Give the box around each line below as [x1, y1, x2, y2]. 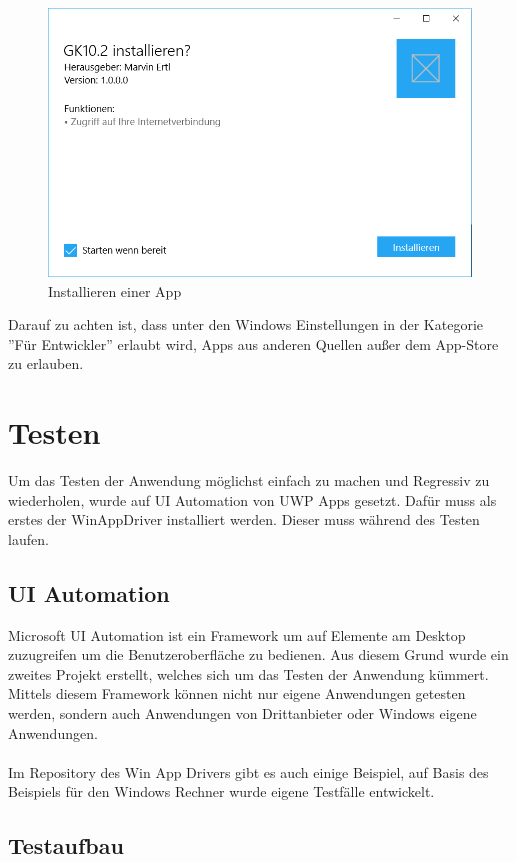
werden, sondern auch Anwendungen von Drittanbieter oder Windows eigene [8, 703, 477, 723]
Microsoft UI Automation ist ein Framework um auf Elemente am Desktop [8, 624, 466, 645]
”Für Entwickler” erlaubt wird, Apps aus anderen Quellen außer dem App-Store [8, 333, 499, 354]
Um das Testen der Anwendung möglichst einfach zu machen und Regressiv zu [8, 470, 490, 491]
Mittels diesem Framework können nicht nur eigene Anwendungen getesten [8, 683, 466, 704]
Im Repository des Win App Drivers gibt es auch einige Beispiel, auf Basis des [8, 761, 489, 782]
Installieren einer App [48, 280, 182, 301]
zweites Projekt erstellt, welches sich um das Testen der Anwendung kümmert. [8, 663, 489, 684]
